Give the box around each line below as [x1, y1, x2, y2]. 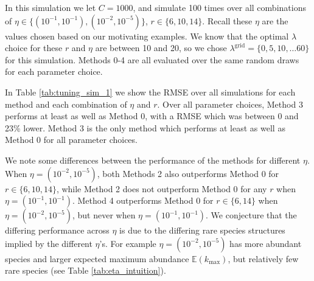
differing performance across [5, 224, 110, 237]
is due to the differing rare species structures [119, 224, 285, 237]
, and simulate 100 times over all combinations [133, 1, 306, 13]
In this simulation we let [5, 1, 96, 13]
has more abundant [229, 237, 302, 249]
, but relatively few [228, 252, 299, 265]
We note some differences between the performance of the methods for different [5, 153, 301, 166]
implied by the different [5, 237, 92, 249]
